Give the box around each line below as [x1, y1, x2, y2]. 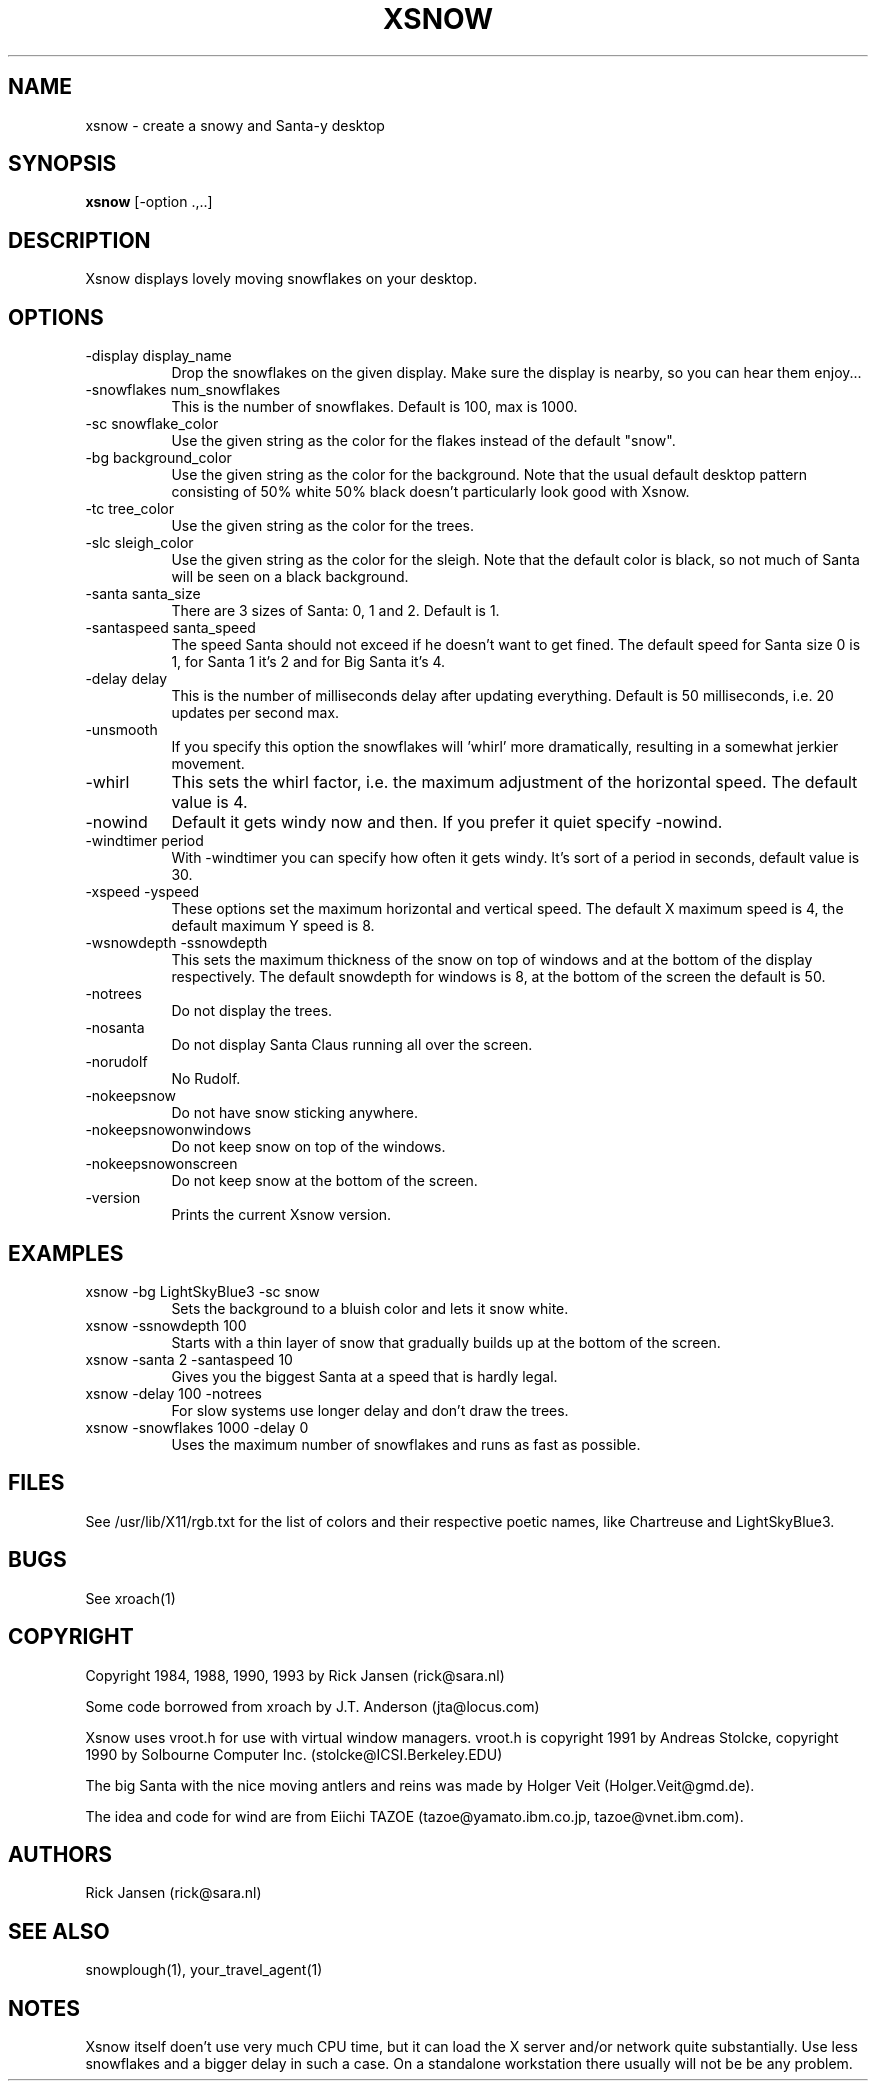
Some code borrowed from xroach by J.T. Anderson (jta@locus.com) [85, 1697, 540, 1715]
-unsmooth [85, 721, 158, 739]
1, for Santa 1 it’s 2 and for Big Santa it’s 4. [171, 653, 446, 671]
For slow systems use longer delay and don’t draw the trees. [171, 1401, 569, 1419]
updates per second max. [171, 704, 340, 722]
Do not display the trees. [171, 1002, 333, 1020]
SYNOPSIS [8, 151, 117, 177]
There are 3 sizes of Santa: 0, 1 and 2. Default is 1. [171, 602, 500, 620]
